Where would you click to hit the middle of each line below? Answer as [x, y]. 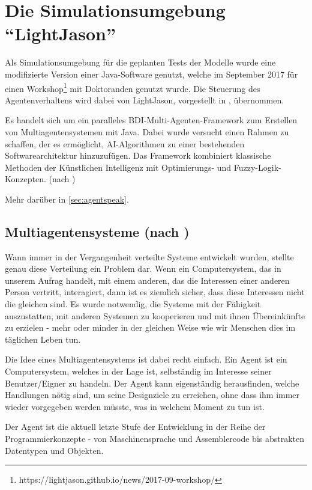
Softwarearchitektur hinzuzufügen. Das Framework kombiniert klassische [138, 155]
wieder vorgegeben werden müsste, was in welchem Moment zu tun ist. [135, 406]
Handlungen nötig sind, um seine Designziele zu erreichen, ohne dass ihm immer [152, 395]
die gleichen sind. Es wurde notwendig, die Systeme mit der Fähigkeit [133, 304]
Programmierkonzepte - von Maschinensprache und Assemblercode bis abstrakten [155, 439]
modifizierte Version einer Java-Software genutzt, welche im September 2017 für [151, 74]
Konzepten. [25, 179]
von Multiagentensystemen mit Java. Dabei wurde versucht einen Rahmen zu [147, 131]
